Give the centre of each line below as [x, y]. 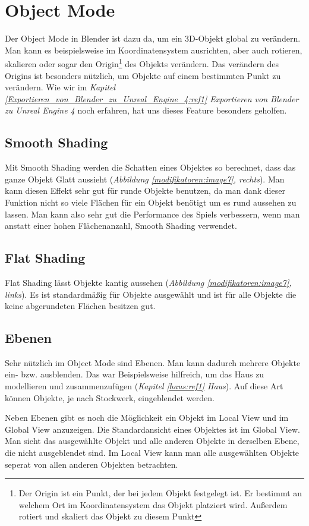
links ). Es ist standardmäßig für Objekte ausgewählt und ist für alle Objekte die [151, 294]
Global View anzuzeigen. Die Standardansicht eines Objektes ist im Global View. [152, 429]
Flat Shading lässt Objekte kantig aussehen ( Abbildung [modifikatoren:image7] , [148, 282]
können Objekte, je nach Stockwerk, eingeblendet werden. [110, 397]
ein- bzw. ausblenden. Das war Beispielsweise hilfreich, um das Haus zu [135, 374]
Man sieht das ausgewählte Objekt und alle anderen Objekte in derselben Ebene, [152, 441]
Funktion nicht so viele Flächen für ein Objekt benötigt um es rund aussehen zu [151, 202]
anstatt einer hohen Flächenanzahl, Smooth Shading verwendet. [121, 226]
